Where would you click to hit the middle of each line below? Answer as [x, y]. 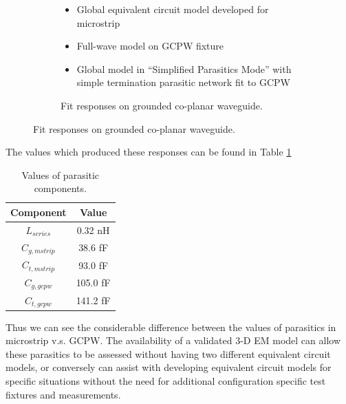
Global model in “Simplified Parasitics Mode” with [184, 68]
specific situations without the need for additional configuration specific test [166, 381]
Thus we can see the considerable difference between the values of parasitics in [171, 327]
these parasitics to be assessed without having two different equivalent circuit [168, 353]
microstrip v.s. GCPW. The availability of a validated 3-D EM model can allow [173, 340]
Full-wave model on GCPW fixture [150, 46]
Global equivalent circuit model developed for [173, 9]
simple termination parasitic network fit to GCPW [183, 82]
